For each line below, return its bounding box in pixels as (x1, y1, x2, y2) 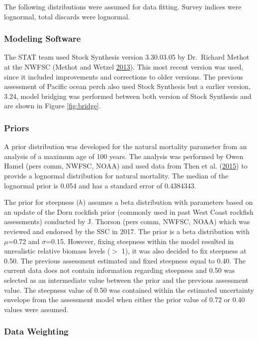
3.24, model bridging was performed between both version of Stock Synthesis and (4, 90, 252, 101)
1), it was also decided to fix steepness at (121, 246, 247, 256)
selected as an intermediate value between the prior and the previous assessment (4, 274, 249, 285)
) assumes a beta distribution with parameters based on (83, 197, 253, 207)
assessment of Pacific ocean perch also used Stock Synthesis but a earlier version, (4, 81, 251, 91)
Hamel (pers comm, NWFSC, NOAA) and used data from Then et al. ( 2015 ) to (4, 161, 248, 171)
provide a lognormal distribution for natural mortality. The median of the (4, 170, 229, 180)
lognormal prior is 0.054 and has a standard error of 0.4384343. (4, 180, 196, 190)
